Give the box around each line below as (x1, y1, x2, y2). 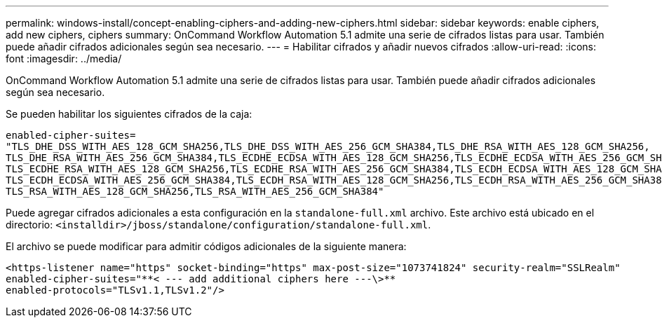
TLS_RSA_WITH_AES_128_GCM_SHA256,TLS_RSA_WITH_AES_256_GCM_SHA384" (6, 186, 384, 197)
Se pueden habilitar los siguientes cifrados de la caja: (6, 108, 252, 120)
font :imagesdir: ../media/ (6, 53, 122, 64)
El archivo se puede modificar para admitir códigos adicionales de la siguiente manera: (6, 240, 407, 252)
